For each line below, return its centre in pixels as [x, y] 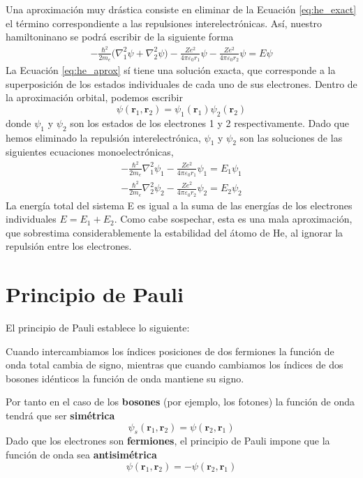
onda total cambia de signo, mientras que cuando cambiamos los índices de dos [175, 365]
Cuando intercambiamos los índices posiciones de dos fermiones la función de [170, 351]
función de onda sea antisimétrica [81, 455]
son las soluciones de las [291, 137]
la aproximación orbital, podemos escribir [94, 97]
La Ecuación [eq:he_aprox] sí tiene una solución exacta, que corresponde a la [171, 70]
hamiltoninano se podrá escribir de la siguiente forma [120, 37]
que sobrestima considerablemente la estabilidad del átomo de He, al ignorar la [175, 232]
